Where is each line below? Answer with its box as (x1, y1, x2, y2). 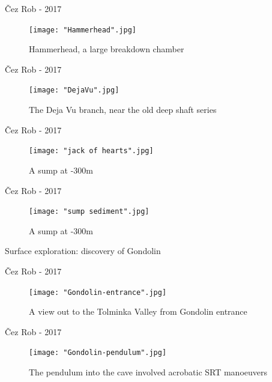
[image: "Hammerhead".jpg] (29, 25, 136, 34)
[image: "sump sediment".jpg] (29, 207, 150, 216)
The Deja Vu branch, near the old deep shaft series (29, 103, 217, 116)
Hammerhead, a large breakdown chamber (29, 43, 184, 55)
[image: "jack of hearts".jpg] (29, 147, 154, 156)
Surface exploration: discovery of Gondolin (5, 244, 161, 257)
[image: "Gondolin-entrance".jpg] (29, 288, 167, 297)
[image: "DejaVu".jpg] (29, 86, 119, 95)
